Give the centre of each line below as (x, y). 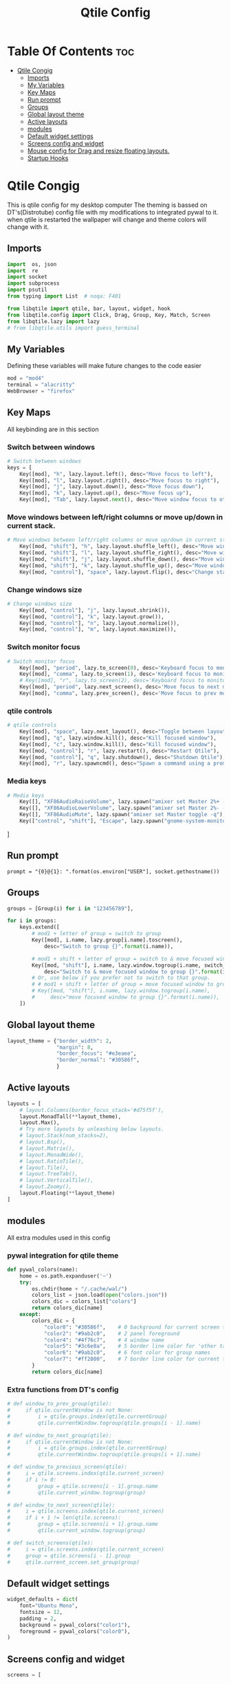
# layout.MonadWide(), (52, 1155)
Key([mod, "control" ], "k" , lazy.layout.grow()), (92, 617)
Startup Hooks (48, 158)
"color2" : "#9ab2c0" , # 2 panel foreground (112, 1333)
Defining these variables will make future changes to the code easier (104, 366)
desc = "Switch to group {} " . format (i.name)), (109, 946)
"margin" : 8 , (75, 1047)
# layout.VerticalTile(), (57, 1181)
